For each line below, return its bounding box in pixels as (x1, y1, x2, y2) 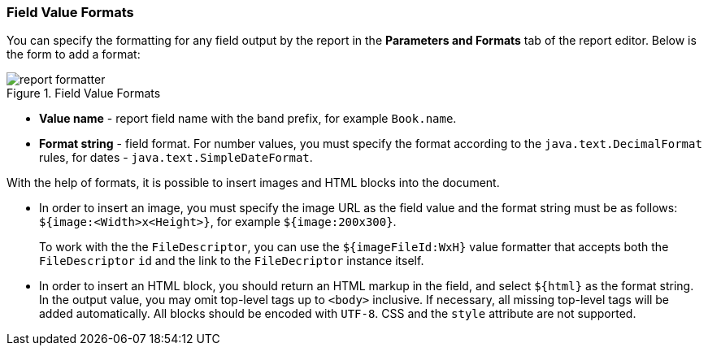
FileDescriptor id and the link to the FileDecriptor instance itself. (39, 254, 424, 268)
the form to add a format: (7, 47, 141, 62)
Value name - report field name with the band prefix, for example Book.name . (39, 111, 457, 126)
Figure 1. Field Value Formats (7, 86, 161, 101)
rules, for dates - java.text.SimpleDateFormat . (39, 150, 313, 165)
